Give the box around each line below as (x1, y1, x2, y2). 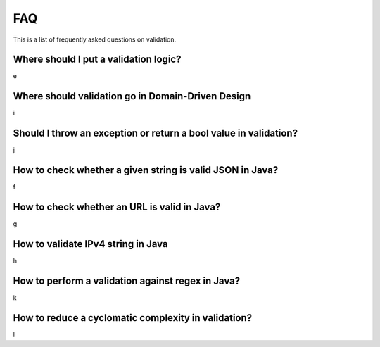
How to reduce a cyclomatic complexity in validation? (13, 312, 253, 324)
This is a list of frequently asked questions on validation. (13, 35, 177, 44)
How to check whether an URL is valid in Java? (13, 201, 221, 213)
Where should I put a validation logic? (13, 53, 182, 65)
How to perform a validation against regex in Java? (13, 275, 241, 286)
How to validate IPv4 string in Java (13, 238, 168, 250)
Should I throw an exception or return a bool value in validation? (13, 127, 298, 139)
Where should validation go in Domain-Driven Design (13, 90, 251, 102)
